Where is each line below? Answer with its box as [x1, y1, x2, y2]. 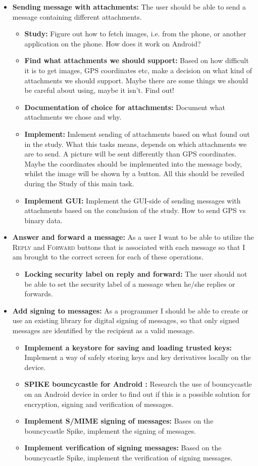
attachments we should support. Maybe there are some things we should [24, 75, 248, 85]
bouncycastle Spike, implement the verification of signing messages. [24, 452, 233, 462]
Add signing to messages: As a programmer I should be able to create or [12, 305, 248, 316]
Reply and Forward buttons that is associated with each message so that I [12, 241, 245, 252]
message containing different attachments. [12, 11, 142, 22]
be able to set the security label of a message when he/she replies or [24, 278, 235, 289]
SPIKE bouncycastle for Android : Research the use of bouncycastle [24, 379, 252, 389]
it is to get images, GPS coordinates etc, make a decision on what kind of [24, 65, 252, 75]
